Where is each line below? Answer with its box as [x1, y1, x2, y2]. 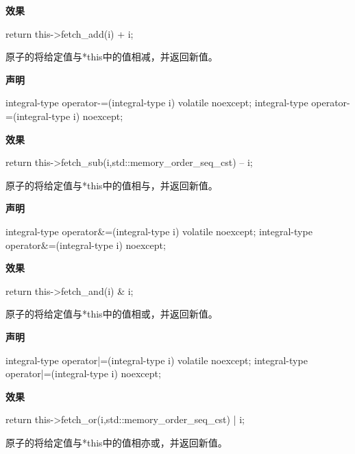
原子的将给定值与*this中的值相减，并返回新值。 [5, 49, 218, 64]
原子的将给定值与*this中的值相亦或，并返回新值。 [5, 435, 228, 449]
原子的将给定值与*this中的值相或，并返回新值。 [5, 307, 218, 321]
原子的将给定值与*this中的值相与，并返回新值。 [5, 178, 218, 192]
